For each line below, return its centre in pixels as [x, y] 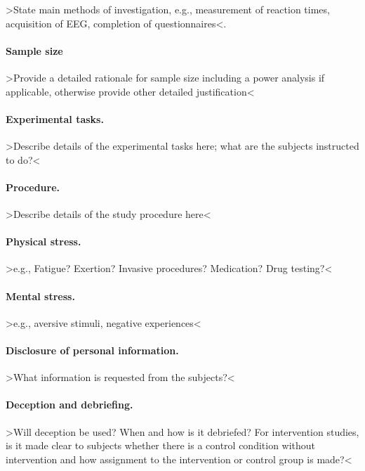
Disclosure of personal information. [92, 350]
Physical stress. [44, 241]
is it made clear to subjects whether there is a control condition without [161, 445]
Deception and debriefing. [69, 405]
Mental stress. [40, 296]
